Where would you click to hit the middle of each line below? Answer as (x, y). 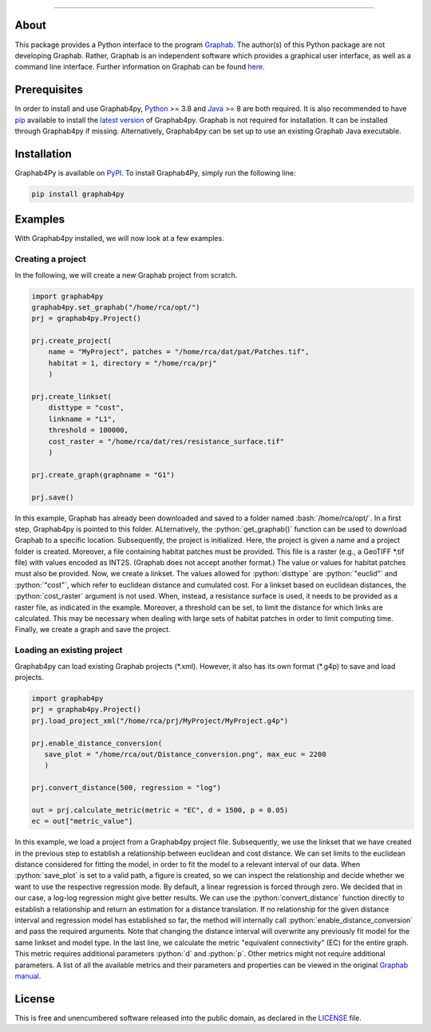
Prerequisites (49, 90)
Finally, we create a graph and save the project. (93, 630)
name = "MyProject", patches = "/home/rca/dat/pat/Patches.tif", (179, 352)
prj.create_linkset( (71, 397)
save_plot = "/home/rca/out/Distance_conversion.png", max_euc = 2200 (185, 754)
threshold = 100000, (89, 430)
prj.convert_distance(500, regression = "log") (126, 788)
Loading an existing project (69, 650)
